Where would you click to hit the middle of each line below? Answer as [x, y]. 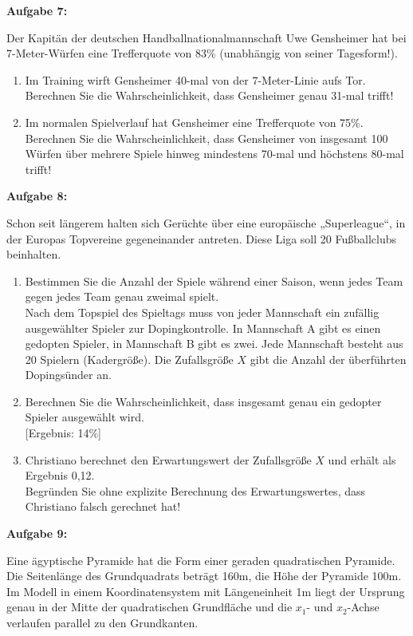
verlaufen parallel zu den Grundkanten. [102, 622]
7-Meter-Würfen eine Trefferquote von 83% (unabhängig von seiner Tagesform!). [202, 53]
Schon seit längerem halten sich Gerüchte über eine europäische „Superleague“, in [206, 222]
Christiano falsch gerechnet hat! [103, 506]
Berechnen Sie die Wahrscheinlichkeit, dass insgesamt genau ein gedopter [203, 401]
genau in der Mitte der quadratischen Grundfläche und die [149, 607]
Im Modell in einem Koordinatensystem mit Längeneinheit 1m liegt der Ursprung [206, 591]
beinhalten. [34, 254]
